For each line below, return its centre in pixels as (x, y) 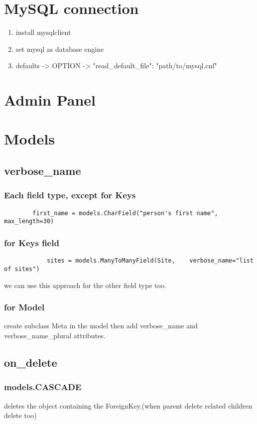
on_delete (31, 362)
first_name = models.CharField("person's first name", (125, 213)
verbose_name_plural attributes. (55, 335)
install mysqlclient (43, 32)
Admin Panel (50, 100)
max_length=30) (29, 221)
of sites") (22, 269)
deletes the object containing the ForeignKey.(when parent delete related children (128, 405)
